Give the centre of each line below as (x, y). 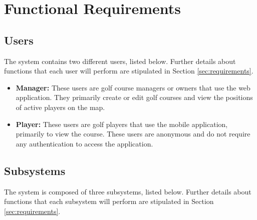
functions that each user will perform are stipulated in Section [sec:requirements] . (129, 71)
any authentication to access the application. (84, 143)
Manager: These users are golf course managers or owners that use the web (133, 87)
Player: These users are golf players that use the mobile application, (122, 124)
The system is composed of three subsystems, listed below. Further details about (128, 191)
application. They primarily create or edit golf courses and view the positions (134, 97)
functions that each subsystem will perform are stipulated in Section (109, 201)
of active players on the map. (60, 107)
